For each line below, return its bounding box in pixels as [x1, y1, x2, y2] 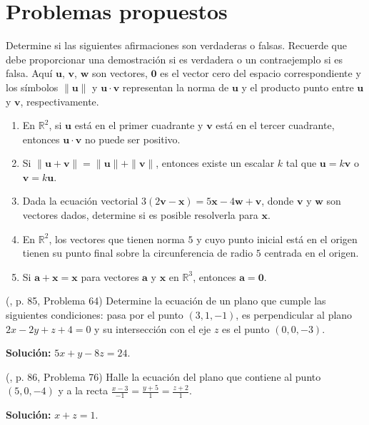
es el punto [222, 321, 270, 336]
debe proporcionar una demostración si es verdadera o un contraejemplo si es [6, 51, 343, 66]
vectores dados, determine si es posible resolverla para [22, 208, 258, 222]
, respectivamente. [20, 93, 99, 108]
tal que [285, 155, 317, 170]
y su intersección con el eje [94, 321, 211, 336]
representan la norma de [122, 79, 229, 94]
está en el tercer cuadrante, [216, 118, 335, 133]
